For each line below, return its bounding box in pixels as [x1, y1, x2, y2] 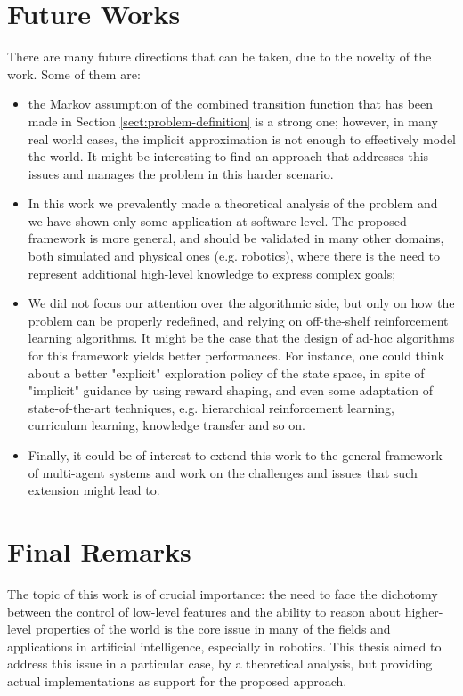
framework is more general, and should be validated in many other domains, [28, 229, 444, 247]
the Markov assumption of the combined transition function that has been [28, 94, 434, 113]
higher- [404, 602, 443, 620]
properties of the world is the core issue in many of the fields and [35, 619, 391, 638]
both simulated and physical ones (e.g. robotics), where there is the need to [28, 247, 440, 265]
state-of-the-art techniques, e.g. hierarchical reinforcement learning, [28, 398, 394, 417]
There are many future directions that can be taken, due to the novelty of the [7, 47, 432, 66]
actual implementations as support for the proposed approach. [7, 671, 347, 690]
